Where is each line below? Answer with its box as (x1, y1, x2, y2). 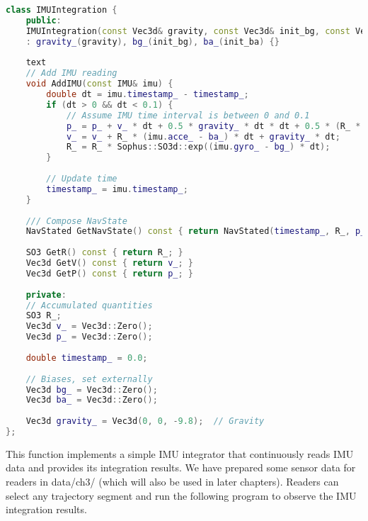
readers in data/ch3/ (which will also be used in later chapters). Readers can (6, 474, 339, 489)
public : (25, 15, 62, 26)
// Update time (46, 174, 117, 184)
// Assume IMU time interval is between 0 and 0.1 (66, 110, 310, 121)
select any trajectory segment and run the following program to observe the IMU (6, 488, 357, 503)
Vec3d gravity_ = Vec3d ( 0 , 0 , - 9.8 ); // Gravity (25, 416, 265, 427)
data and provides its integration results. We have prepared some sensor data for (6, 460, 356, 475)
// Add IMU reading (25, 68, 117, 79)
